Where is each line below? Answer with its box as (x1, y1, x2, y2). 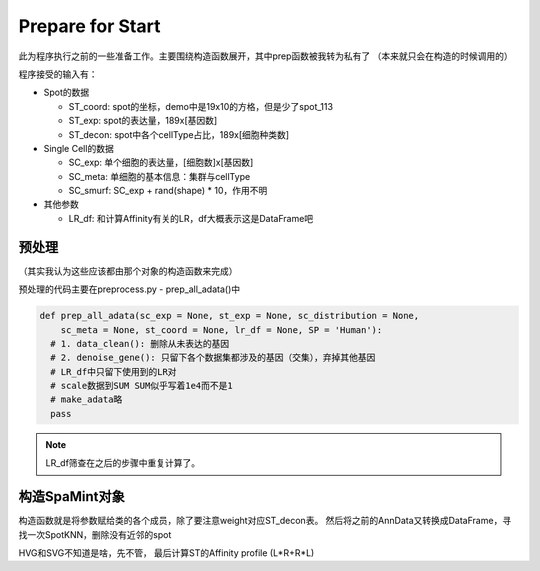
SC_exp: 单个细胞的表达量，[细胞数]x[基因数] (68, 156, 254, 169)
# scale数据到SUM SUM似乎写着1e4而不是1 (50, 380, 234, 392)
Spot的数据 (43, 86, 90, 99)
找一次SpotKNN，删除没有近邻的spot (18, 528, 172, 540)
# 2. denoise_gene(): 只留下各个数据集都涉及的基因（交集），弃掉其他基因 (50, 352, 376, 364)
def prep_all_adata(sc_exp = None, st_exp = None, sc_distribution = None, (39, 310, 420, 322)
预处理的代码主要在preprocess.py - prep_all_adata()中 (18, 283, 241, 295)
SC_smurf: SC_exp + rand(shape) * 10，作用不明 (68, 185, 268, 197)
